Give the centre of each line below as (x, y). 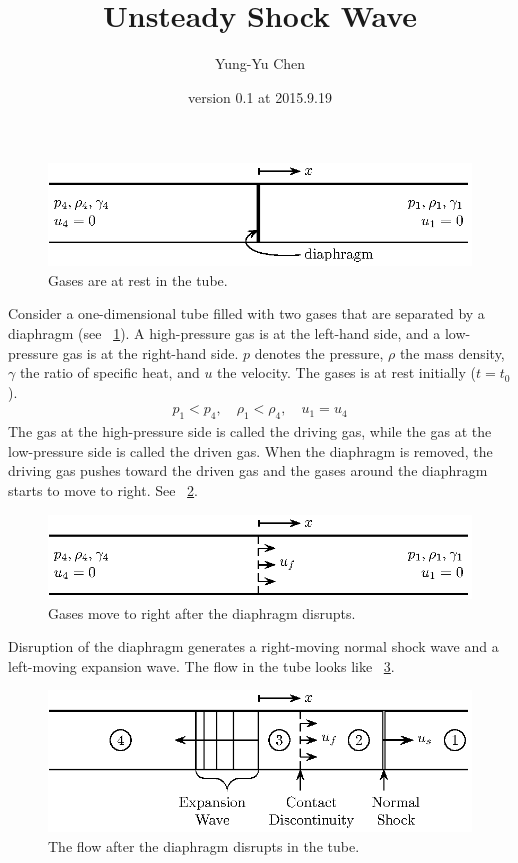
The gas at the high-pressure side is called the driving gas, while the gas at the (250, 431)
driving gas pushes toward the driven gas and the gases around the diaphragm (248, 470)
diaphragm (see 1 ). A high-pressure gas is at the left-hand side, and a (224, 333)
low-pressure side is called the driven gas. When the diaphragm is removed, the (250, 450)
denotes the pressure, (319, 352)
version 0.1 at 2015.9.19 (259, 96)
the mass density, (452, 352)
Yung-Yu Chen (260, 63)
